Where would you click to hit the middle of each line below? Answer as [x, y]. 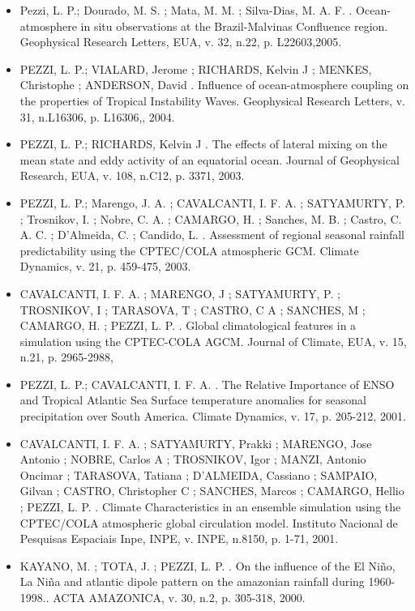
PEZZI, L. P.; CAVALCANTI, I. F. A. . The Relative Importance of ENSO [207, 384]
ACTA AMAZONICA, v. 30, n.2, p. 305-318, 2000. [179, 597]
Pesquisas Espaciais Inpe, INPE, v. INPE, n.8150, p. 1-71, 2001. [179, 538]
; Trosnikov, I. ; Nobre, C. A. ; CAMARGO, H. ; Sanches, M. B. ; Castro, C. [211, 218]
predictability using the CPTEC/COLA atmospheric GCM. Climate [189, 250]
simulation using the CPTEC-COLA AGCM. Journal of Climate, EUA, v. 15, [213, 341]
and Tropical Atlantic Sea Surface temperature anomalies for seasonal [193, 400]
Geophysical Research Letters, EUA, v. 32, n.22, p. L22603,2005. [181, 42]
